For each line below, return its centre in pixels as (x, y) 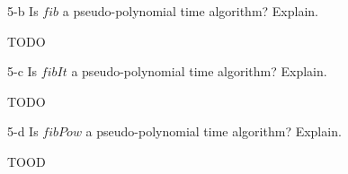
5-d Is (23, 131)
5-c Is (22, 71)
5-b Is (23, 11)
